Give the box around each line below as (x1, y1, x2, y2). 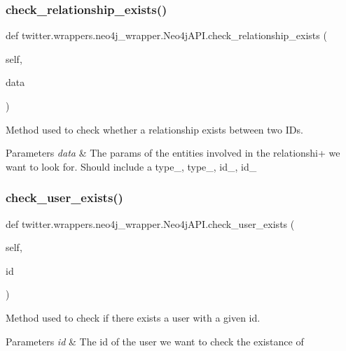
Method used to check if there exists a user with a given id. (6, 310, 261, 324)
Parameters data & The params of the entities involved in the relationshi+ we (6, 145, 340, 160)
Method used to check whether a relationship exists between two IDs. (6, 122, 303, 136)
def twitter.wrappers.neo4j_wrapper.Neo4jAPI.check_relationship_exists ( (6, 28, 327, 43)
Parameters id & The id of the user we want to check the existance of (6, 334, 304, 348)
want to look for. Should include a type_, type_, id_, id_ (6, 159, 257, 173)
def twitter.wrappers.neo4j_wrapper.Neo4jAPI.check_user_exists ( (6, 216, 295, 231)
